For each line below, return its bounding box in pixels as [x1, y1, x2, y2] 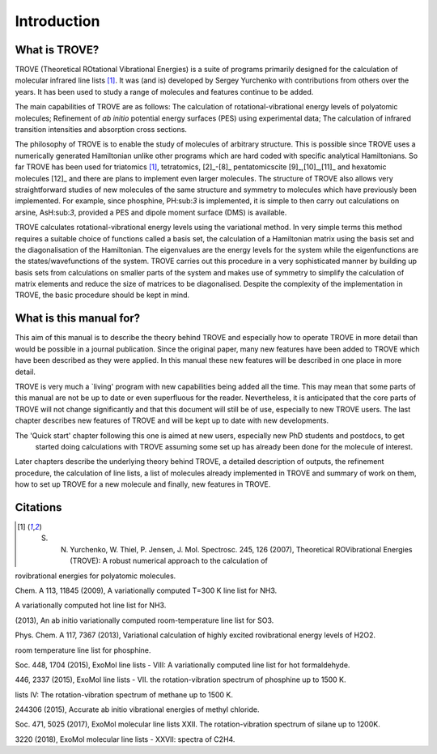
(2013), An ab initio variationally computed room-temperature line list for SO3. [15, 616, 274, 625]
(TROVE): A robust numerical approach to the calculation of [70, 556, 269, 566]
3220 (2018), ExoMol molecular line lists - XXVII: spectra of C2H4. [15, 734, 235, 744]
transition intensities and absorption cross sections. [15, 125, 188, 134]
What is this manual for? [15, 312, 141, 326]
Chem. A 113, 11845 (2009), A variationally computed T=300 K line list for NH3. [15, 586, 278, 595]
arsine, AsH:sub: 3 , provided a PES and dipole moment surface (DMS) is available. [15, 207, 287, 217]
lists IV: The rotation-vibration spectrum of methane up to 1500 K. [15, 689, 234, 700]
